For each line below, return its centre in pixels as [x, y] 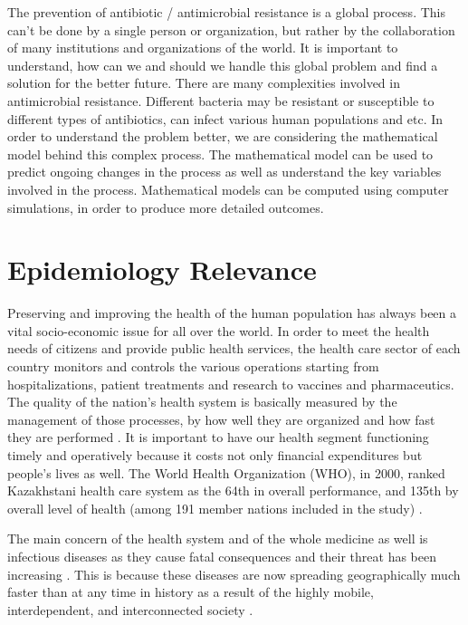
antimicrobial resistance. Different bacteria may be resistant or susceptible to [221, 100]
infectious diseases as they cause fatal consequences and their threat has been [222, 556]
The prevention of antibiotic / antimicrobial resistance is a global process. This [226, 12]
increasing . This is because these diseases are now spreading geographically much [234, 574]
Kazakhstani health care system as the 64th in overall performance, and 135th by [233, 490]
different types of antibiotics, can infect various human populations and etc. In [225, 118]
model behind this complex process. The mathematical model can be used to [220, 154]
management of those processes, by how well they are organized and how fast [221, 419]
